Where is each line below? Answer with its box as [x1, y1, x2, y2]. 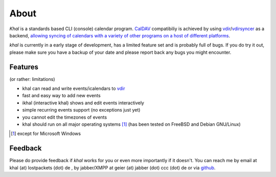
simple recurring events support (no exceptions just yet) [22, 107, 141, 113]
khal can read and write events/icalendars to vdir [22, 85, 125, 92]
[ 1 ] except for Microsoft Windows [11, 130, 81, 137]
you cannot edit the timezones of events [22, 114, 107, 120]
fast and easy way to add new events [22, 93, 101, 99]
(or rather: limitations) [9, 76, 56, 82]
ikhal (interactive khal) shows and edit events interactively [22, 100, 144, 106]
